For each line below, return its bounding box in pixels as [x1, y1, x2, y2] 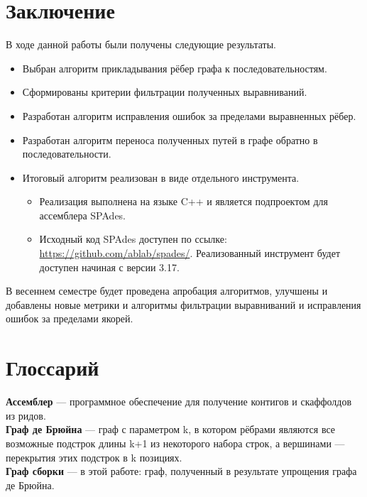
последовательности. [22, 146, 111, 161]
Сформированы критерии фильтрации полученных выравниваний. [22, 84, 307, 99]
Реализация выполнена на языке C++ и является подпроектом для [39, 194, 328, 209]
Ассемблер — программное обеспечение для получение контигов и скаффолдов [6, 394, 352, 409]
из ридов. [6, 408, 46, 422]
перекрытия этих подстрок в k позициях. [6, 449, 182, 464]
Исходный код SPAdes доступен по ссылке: [39, 231, 227, 246]
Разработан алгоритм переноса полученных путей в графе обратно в [22, 132, 318, 147]
